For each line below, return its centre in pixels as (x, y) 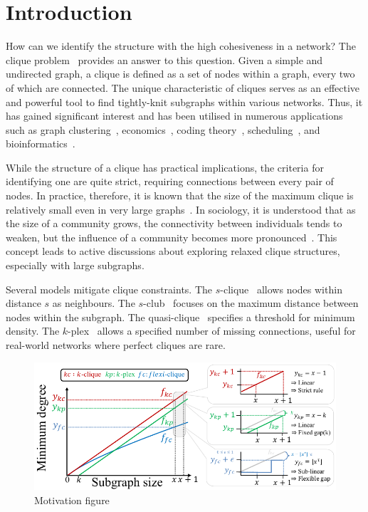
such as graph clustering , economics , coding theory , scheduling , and (163, 129)
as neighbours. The (94, 303)
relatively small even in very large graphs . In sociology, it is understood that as (181, 209)
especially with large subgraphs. (75, 265)
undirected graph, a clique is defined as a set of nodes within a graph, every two (180, 74)
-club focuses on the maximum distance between (251, 303)
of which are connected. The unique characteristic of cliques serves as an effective (183, 87)
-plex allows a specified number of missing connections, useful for (212, 331)
